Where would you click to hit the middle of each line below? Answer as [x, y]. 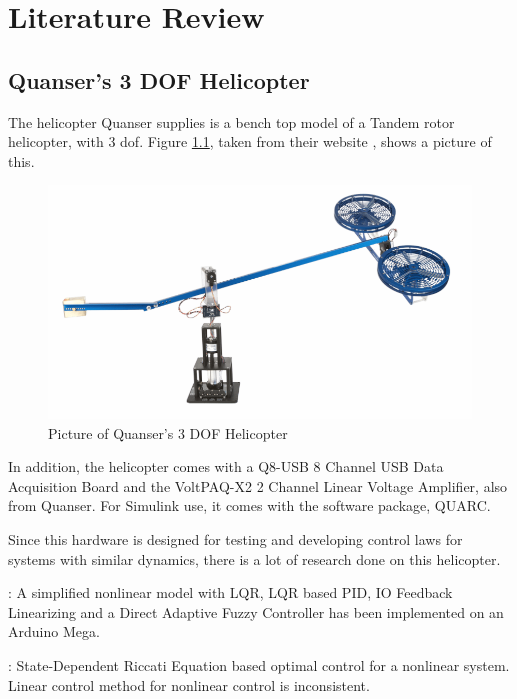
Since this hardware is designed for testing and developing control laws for [235, 539]
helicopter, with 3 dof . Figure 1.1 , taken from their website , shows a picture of [250, 141]
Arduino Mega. [54, 631]
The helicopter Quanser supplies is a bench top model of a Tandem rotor [231, 121]
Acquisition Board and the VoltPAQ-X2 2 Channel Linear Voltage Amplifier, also [258, 485]
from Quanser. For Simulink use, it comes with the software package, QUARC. [249, 505]
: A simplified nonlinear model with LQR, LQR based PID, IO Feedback [230, 592]
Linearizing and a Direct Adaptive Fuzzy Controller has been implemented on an [256, 611]
